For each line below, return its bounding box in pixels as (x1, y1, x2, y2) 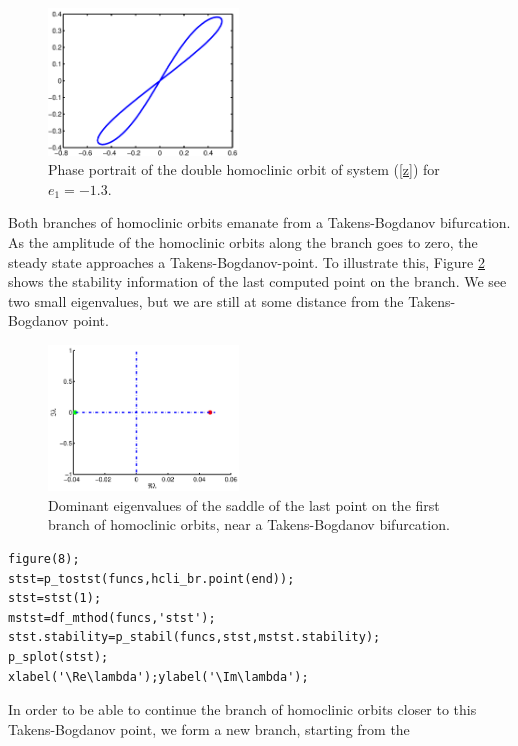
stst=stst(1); (8, 591, 102, 606)
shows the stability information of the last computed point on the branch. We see (8, 271, 507, 292)
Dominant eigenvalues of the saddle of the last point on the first (48, 494, 440, 515)
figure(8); (8, 551, 80, 566)
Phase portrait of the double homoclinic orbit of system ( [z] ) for (48, 159, 440, 180)
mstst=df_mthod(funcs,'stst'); (8, 610, 216, 625)
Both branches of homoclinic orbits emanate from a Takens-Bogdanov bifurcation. (8, 212, 511, 233)
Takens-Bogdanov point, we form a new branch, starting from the (8, 718, 410, 739)
